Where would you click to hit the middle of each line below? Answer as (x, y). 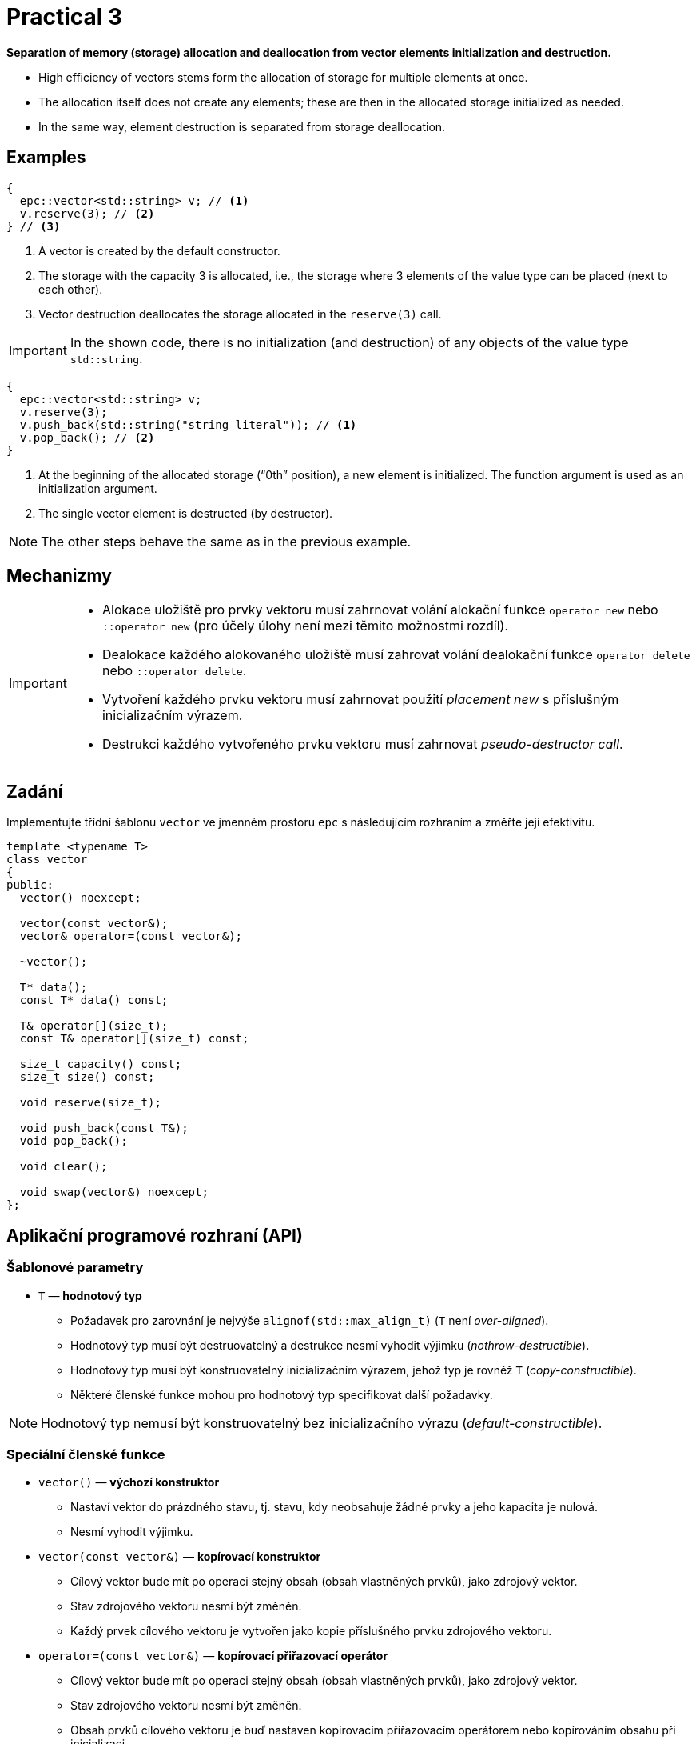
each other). (71, 289)
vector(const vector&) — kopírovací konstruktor (180, 1557)
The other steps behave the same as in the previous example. (226, 541)
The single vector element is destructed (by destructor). (186, 513)
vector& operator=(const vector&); (131, 936)
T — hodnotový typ (90, 1295)
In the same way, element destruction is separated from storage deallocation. (242, 126)
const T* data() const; (94, 1000)
